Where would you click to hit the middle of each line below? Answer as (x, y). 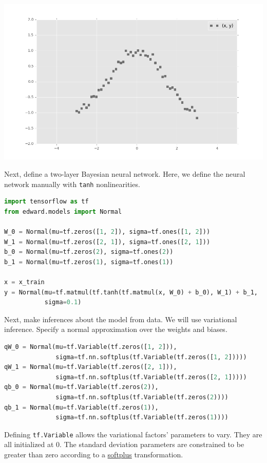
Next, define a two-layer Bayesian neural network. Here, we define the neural (125, 173)
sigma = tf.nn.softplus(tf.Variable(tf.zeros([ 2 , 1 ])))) (151, 377)
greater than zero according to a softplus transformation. (94, 454)
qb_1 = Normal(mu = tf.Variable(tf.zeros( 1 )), (81, 407)
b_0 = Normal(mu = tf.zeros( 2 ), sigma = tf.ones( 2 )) (89, 252)
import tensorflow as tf (46, 202)
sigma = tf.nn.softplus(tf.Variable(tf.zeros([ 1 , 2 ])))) (151, 357)
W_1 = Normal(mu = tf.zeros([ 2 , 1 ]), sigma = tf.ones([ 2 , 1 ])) (107, 242)
